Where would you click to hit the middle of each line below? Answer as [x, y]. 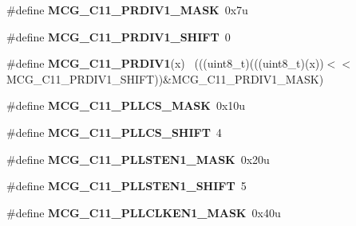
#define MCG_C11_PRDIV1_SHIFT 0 [119, 36]
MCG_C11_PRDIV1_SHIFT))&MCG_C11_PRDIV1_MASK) [165, 78]
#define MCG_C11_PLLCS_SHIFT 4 [114, 132]
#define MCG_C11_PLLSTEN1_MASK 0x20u [138, 159]
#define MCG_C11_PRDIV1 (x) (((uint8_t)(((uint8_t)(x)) [165, 63]
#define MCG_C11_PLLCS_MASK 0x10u [126, 105]
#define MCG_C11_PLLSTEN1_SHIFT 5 [127, 186]
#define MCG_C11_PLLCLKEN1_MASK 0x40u [144, 212]
